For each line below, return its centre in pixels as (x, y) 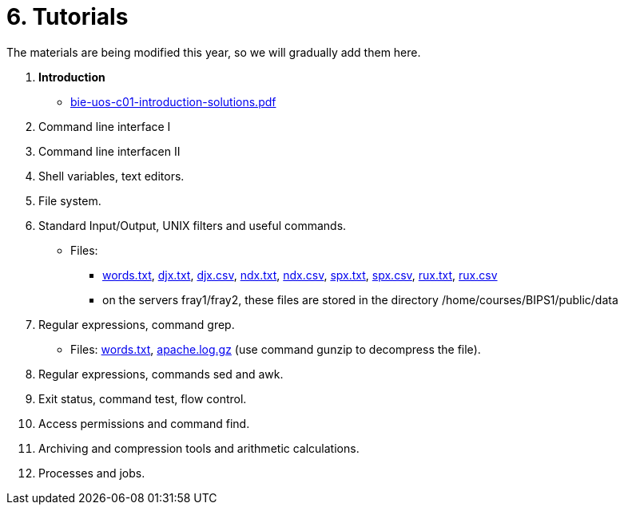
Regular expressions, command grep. (137, 324)
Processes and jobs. (92, 473)
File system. (70, 200)
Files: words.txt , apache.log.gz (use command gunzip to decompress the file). (276, 349)
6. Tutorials (68, 17)
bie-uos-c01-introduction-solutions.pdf (173, 101)
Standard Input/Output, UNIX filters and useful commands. (193, 225)
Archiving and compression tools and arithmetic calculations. (199, 448)
